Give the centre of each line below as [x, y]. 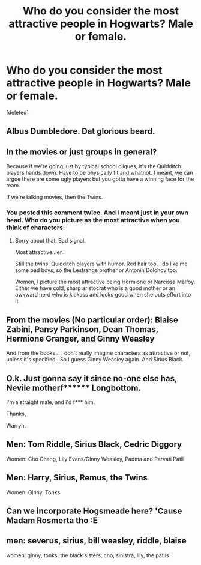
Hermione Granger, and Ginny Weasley [80, 338]
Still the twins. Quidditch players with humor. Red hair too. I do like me [101, 264]
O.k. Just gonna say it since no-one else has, [92, 379]
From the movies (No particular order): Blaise [92, 320]
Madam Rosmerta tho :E [52, 521]
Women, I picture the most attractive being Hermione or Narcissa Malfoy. [105, 282]
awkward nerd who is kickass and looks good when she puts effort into [103, 295]
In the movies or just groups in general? [82, 152]
